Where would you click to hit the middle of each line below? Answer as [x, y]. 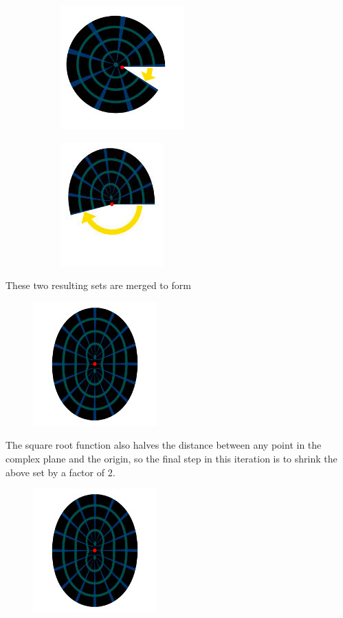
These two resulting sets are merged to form [98, 285]
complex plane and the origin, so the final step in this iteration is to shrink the [171, 458]
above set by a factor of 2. [60, 472]
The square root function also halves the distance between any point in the [164, 445]
